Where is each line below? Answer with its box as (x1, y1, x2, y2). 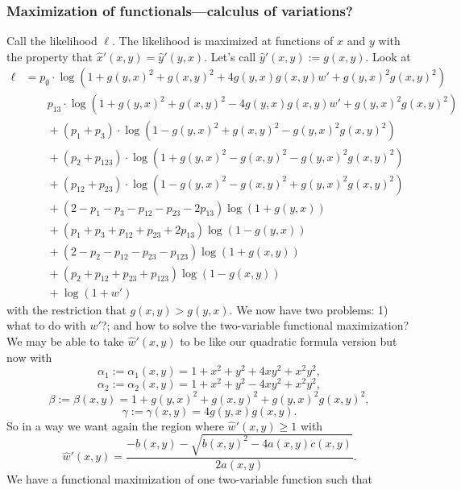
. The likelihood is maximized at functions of (112, 32, 334, 49)
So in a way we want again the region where (6, 417, 224, 434)
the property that (6, 48, 93, 64)
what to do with (6, 317, 86, 334)
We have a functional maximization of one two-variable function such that (6, 470, 372, 487)
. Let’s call (204, 48, 256, 64)
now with (6, 348, 52, 365)
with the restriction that (6, 301, 127, 318)
